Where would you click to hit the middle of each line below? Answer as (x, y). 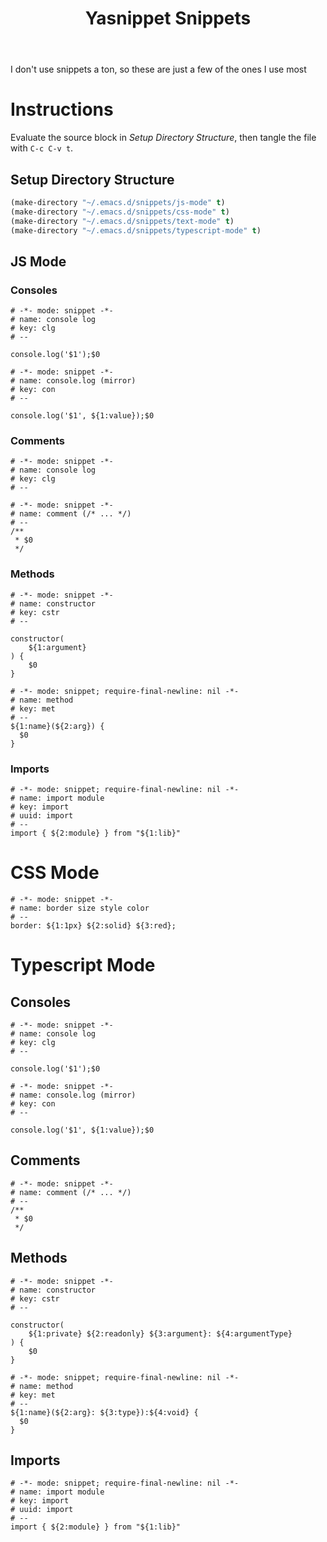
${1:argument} (57, 647)
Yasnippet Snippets (168, 18)
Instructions (62, 109)
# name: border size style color (80, 908)
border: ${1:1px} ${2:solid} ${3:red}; (93, 925)
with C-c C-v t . (42, 148)
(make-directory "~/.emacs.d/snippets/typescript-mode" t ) (136, 230)
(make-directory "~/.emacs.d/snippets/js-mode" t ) (118, 202)
